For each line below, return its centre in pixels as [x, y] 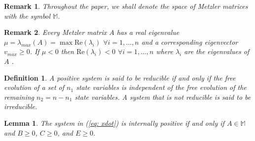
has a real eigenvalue [148, 32]
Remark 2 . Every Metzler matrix [55, 32]
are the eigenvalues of [217, 51]
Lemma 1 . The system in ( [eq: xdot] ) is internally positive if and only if [114, 123]
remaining [19, 97]
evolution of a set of [34, 87]
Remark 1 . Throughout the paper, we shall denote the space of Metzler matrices [126, 6]
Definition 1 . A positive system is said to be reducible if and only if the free [120, 77]
